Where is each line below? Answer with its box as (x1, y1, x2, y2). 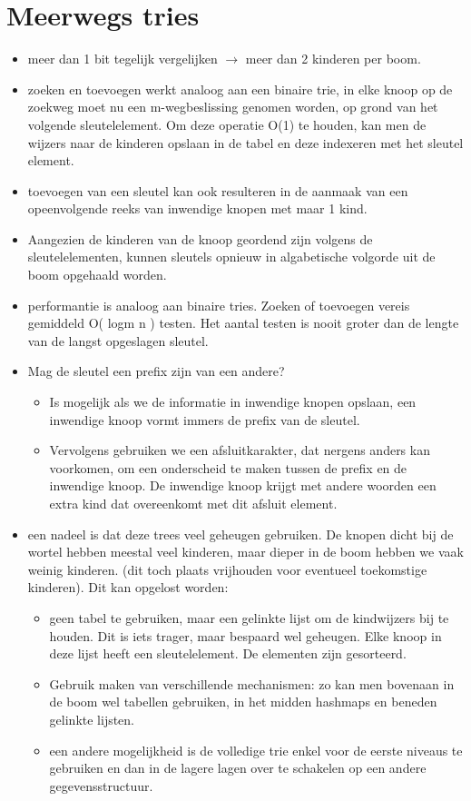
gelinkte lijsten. (49, 709, 135, 728)
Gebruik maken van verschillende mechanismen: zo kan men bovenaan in (49, 674, 455, 693)
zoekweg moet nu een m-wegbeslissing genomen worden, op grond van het (27, 97, 438, 116)
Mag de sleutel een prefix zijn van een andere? (27, 361, 285, 381)
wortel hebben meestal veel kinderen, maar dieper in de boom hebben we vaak (27, 542, 464, 561)
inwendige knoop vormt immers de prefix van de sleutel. (49, 410, 360, 429)
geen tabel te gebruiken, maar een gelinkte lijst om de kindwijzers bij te (49, 608, 449, 627)
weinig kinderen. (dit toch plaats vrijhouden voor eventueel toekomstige (27, 559, 427, 578)
